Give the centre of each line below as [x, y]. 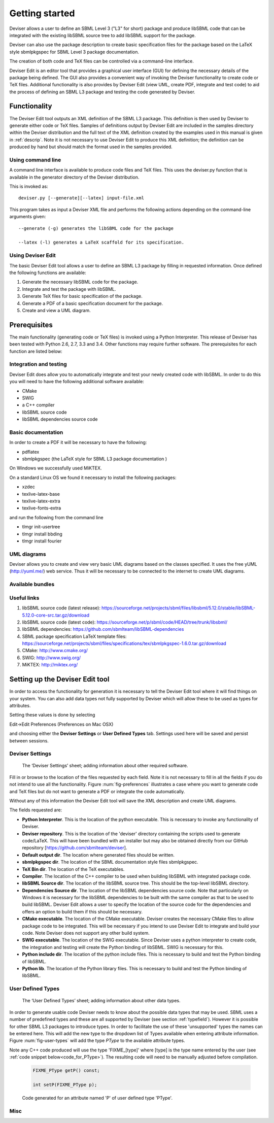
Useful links [24, 598]
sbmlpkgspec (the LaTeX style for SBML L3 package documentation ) [95, 459]
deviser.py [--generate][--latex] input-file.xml [81, 198]
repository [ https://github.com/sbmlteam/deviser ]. [75, 848]
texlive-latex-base [41, 494]
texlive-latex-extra [41, 501]
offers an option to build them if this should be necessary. [82, 911]
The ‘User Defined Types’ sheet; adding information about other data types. [101, 1001]
